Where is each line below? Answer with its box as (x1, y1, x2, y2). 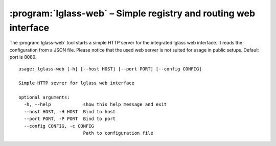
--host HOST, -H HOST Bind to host (24, 109, 116, 114)
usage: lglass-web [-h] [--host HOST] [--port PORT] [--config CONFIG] (18, 66, 202, 71)
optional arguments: (18, 94, 70, 101)
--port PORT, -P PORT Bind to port (24, 116, 116, 122)
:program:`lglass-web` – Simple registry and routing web (9, 8, 256, 19)
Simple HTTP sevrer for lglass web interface (18, 80, 135, 86)
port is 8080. (9, 54, 37, 60)
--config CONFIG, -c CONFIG (24, 123, 95, 129)
